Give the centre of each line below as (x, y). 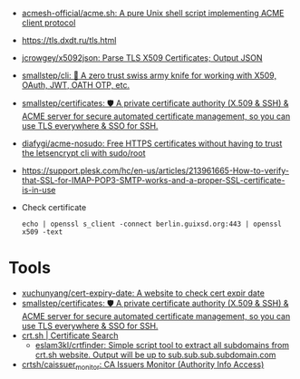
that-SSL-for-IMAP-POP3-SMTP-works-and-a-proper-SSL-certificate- (153, 180)
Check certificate (54, 207)
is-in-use (39, 190)
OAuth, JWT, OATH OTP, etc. (76, 85)
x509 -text (42, 232)
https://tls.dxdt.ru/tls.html (69, 40)
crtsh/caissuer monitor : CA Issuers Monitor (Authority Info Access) (143, 365)
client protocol (48, 23)
